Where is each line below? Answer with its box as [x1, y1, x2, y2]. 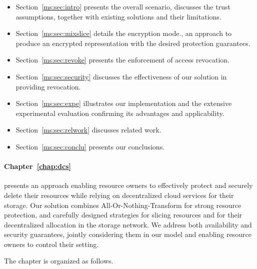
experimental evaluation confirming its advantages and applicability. [15, 107, 224, 118]
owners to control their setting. [4, 238, 99, 249]
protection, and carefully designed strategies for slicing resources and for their [4, 209, 242, 220]
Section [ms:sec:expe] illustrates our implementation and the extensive [15, 98, 232, 108]
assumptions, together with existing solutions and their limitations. [15, 11, 221, 21]
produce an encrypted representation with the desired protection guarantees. [15, 37, 250, 48]
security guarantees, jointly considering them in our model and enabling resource [4, 229, 251, 239]
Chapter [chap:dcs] [4, 161, 71, 171]
